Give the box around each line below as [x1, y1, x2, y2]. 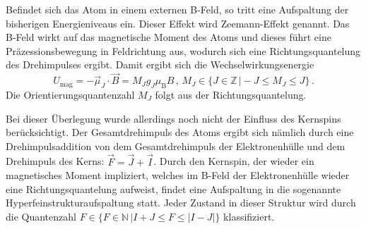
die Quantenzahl [6, 209, 76, 223]
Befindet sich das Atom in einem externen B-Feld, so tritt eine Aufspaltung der [6, 2, 349, 16]
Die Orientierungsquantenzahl [6, 87, 135, 101]
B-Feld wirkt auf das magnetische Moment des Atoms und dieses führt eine [6, 30, 331, 44]
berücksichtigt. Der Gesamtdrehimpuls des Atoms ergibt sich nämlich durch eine [6, 125, 354, 140]
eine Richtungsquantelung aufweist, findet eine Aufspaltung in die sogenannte [6, 181, 341, 196]
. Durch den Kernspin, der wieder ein [153, 154, 314, 168]
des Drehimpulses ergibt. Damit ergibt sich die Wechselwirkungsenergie [6, 57, 314, 72]
